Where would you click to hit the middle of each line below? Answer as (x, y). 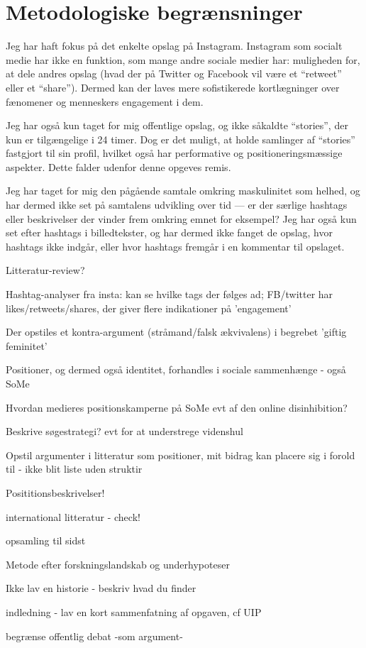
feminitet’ (27, 345)
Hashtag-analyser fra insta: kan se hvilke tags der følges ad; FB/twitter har (170, 294)
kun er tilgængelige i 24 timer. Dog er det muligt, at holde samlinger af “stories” (181, 139)
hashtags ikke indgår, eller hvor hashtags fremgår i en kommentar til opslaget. (175, 246)
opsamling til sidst (46, 540)
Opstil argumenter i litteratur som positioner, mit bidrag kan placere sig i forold (181, 455)
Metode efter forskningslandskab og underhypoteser (118, 564)
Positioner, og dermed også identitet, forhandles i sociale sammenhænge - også (176, 369)
